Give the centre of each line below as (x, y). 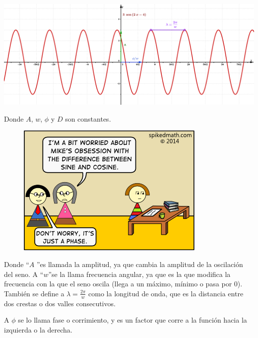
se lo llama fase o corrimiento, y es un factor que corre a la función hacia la (132, 320)
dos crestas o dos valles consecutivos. (60, 303)
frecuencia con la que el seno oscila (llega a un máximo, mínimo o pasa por (118, 284)
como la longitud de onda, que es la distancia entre (166, 293)
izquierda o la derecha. (38, 329)
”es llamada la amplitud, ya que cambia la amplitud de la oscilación (140, 264)
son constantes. (88, 118)
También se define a (34, 293)
